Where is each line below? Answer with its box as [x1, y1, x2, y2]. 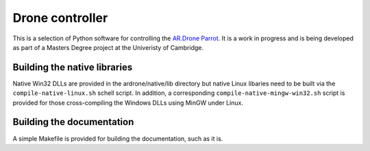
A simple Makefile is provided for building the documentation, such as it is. [12, 134, 223, 143]
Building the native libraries [12, 61, 133, 73]
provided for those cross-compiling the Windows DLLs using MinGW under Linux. [12, 98, 243, 107]
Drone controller [12, 10, 108, 25]
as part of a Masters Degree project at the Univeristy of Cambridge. [12, 43, 204, 51]
